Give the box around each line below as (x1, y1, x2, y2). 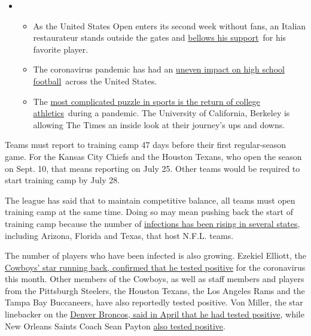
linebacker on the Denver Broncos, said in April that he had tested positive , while (5, 308, 304, 320)
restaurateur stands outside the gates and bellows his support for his (33, 31, 286, 44)
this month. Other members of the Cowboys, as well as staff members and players (5, 273, 304, 285)
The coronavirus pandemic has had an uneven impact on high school (33, 63, 285, 75)
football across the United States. (33, 74, 157, 87)
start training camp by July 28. (5, 174, 120, 186)
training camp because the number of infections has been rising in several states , (5, 217, 300, 229)
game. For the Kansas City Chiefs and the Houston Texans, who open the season (5, 150, 302, 162)
